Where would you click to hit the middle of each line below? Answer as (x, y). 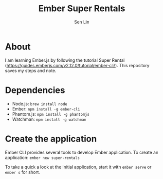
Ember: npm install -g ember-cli (46, 109)
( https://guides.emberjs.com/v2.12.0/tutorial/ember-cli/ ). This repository (77, 65)
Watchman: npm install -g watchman (49, 119)
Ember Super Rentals (82, 9)
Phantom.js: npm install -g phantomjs (51, 114)
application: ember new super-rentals (43, 157)
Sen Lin (82, 22)
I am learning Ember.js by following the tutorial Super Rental (65, 60)
